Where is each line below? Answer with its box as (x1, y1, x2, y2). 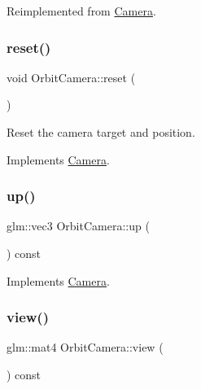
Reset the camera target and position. (7, 124, 195, 140)
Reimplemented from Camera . (7, 2, 156, 19)
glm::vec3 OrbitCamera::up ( (7, 217, 150, 234)
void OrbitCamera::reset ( (7, 68, 136, 85)
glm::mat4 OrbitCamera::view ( (7, 339, 164, 356)
